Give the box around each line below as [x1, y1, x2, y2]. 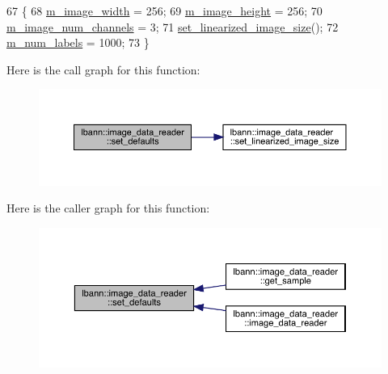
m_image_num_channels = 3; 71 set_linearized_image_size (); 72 [6, 18, 339, 35]
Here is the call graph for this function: [6, 61, 200, 78]
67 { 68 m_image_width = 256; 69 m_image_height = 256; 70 [6, 2, 323, 19]
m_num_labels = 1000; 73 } [6, 34, 150, 51]
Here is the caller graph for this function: [6, 200, 210, 216]
